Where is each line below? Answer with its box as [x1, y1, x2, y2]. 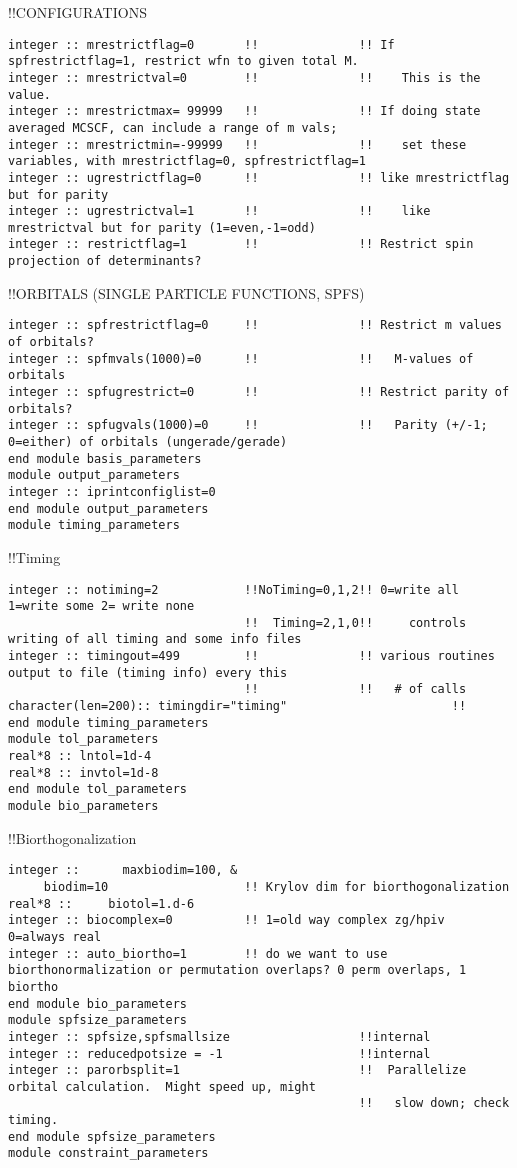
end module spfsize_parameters [8, 1129, 216, 1144]
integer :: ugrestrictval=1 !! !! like [8, 204, 431, 219]
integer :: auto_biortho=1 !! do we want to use [8, 946, 388, 961]
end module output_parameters [8, 501, 209, 516]
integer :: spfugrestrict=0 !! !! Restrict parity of [8, 385, 510, 399]
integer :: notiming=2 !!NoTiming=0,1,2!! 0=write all [8, 582, 460, 597]
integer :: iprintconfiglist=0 [8, 484, 216, 499]
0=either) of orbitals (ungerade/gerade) [8, 434, 288, 449]
